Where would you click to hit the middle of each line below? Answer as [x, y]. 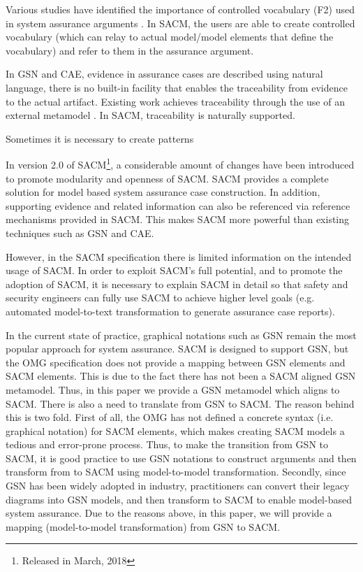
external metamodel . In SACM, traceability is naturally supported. [150, 115]
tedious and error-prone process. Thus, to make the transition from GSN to [167, 444]
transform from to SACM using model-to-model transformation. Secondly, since [176, 472]
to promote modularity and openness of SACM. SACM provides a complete [167, 178]
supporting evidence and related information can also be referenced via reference [178, 205]
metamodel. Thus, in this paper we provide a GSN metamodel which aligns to [173, 389]
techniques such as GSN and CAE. [80, 233]
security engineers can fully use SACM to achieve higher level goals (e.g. [160, 298]
